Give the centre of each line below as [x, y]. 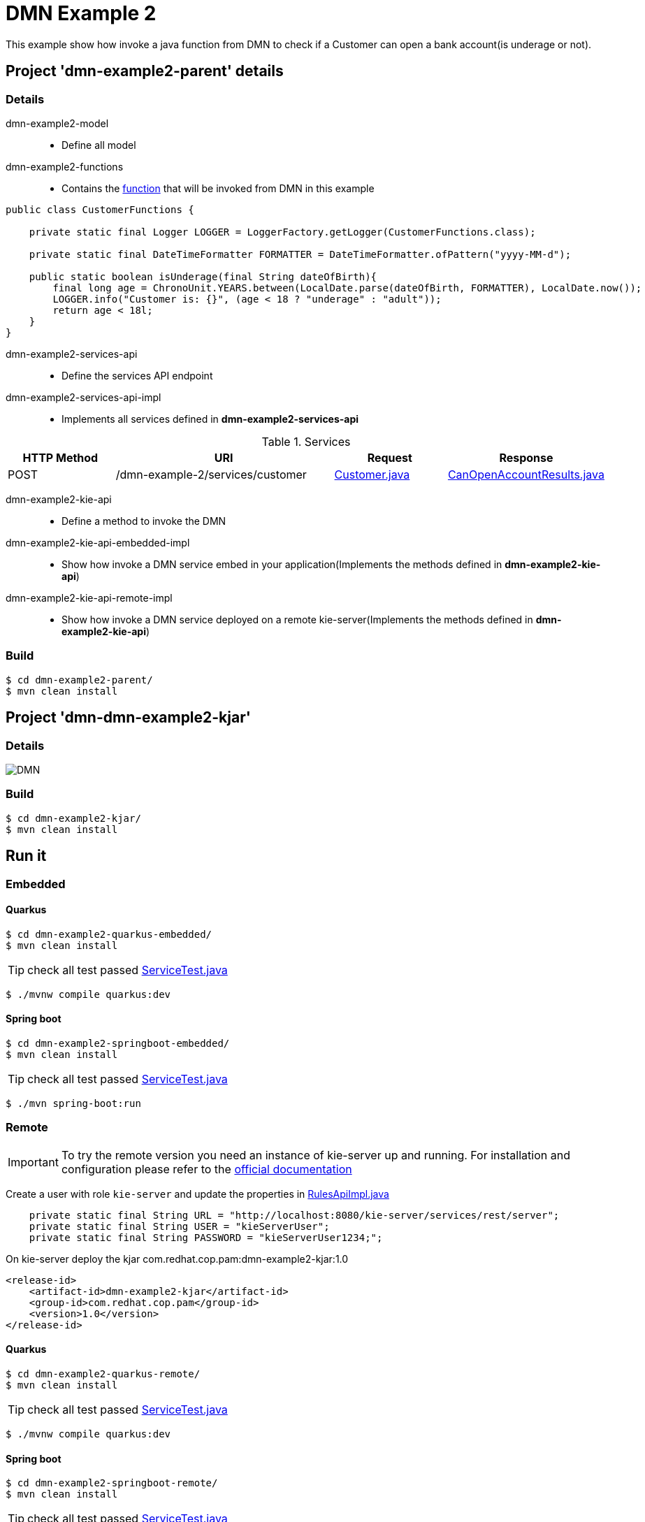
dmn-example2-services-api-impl [84, 397]
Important [33, 1162]
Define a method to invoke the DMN [144, 521]
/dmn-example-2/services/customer [211, 474]
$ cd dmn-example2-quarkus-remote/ [103, 1374]
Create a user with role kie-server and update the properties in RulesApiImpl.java [197, 1194]
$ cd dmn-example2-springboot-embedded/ [118, 1043]
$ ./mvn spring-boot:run [73, 1103]
